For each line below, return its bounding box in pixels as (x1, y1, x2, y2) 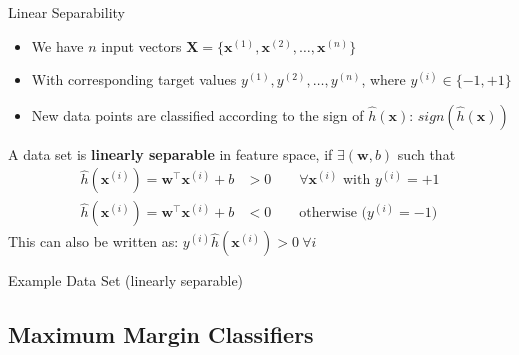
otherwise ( (299, 206, 367, 221)
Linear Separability (8, 2, 125, 22)
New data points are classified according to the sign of (31, 104, 364, 125)
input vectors (101, 35, 182, 56)
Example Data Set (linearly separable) (8, 270, 244, 291)
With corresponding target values (31, 69, 237, 90)
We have (31, 35, 84, 56)
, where (361, 69, 406, 90)
